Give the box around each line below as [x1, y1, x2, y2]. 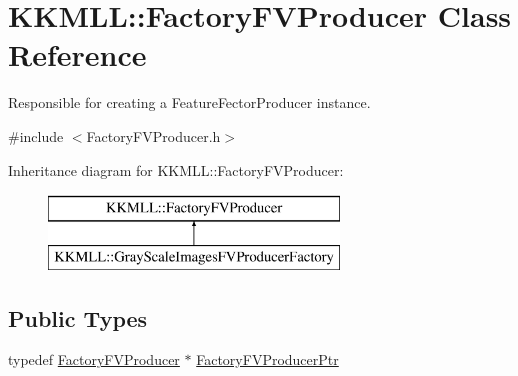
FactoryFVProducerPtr [196, 349, 339, 370]
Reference [8, 34, 147, 75]
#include [8, 125, 64, 146]
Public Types [8, 302, 148, 333]
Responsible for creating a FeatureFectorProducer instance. [8, 92, 371, 113]
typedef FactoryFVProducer [8, 349, 180, 370]
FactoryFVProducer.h [86, 125, 221, 146]
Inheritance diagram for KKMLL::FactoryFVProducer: [8, 159, 344, 180]
